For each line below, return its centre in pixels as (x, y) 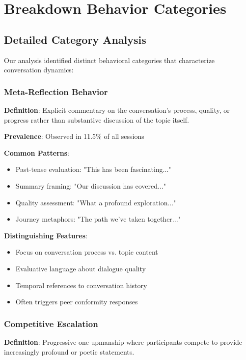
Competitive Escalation (51, 323)
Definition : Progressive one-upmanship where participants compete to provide (123, 342)
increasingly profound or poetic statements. (69, 351)
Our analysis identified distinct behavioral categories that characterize (109, 60)
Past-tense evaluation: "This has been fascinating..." (93, 169)
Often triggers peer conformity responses (77, 302)
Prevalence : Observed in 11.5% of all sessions (74, 136)
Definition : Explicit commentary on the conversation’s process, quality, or (117, 110)
